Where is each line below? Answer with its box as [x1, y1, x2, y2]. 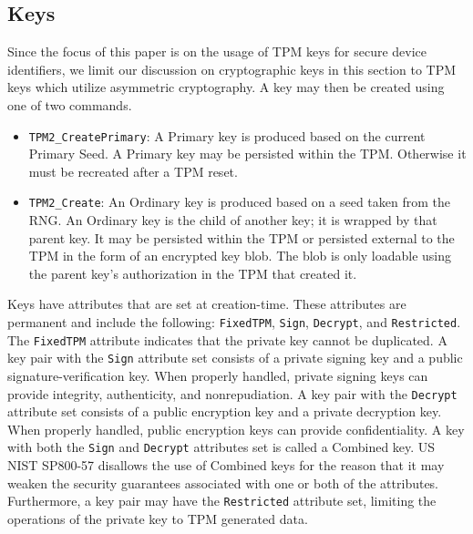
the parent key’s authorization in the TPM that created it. [28, 263, 357, 282]
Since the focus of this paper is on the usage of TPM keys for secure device [7, 42, 427, 61]
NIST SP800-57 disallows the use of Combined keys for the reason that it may [7, 456, 445, 475]
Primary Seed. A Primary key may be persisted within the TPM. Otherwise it [28, 144, 467, 163]
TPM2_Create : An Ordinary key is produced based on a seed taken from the [28, 192, 450, 211]
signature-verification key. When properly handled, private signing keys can [7, 366, 428, 385]
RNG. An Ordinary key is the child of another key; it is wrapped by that [28, 211, 437, 230]
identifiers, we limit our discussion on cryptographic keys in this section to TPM [7, 59, 457, 78]
